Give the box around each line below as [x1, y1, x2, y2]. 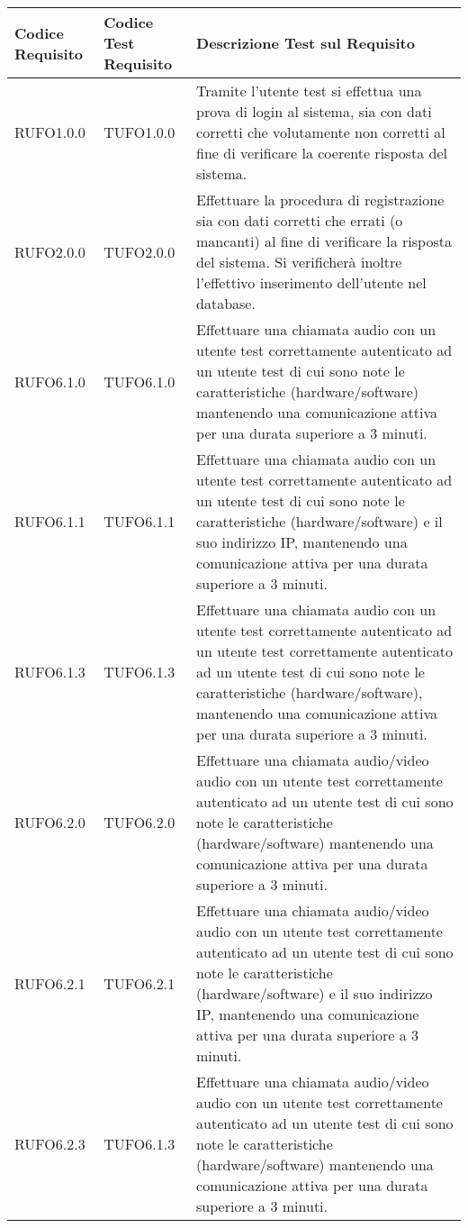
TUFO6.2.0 [103, 812, 175, 832]
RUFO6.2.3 [14, 1133, 85, 1154]
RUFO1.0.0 [14, 122, 85, 142]
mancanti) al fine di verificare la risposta [196, 231, 452, 251]
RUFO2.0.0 [14, 241, 85, 262]
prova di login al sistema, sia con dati [196, 101, 432, 122]
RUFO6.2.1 [14, 972, 85, 994]
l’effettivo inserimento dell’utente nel [196, 272, 427, 293]
